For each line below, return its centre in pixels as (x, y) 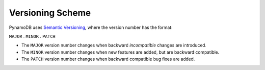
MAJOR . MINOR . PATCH (32, 36)
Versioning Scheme (50, 13)
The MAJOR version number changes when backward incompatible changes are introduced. (114, 45)
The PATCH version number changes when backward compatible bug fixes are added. (108, 59)
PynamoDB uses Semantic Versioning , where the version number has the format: (91, 27)
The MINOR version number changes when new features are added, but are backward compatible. (120, 52)
